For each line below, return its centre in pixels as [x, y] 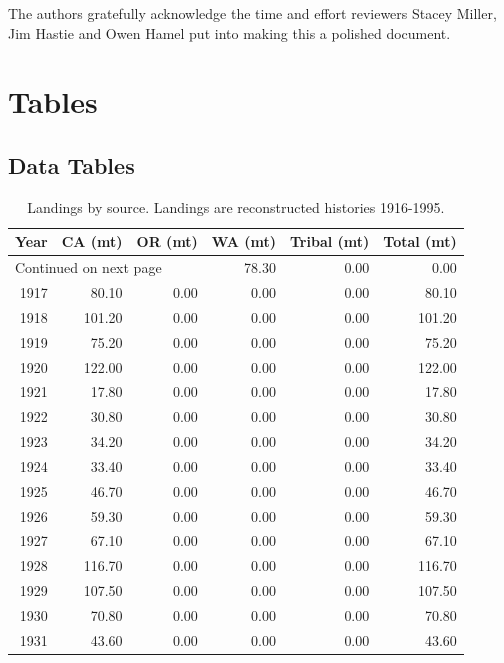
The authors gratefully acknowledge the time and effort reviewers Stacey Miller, [252, 13]
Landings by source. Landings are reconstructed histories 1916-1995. [236, 206]
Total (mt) [420, 241]
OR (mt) [167, 241]
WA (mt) [243, 241]
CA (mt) [92, 241]
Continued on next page [88, 267]
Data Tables [71, 164]
